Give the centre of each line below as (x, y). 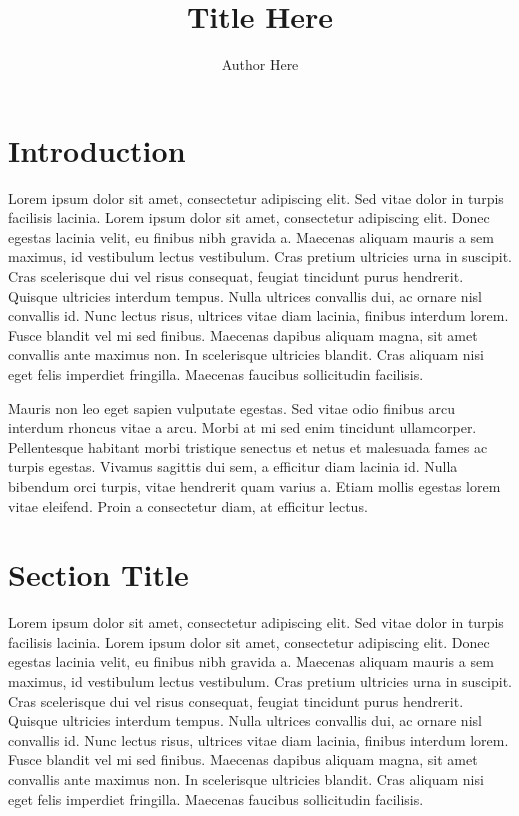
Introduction (97, 149)
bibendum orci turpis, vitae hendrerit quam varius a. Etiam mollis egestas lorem (254, 485)
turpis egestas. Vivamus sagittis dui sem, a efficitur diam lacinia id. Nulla (233, 466)
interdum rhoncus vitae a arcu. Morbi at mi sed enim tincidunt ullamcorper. (242, 427)
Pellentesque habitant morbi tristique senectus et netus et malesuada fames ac (248, 446)
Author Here (260, 64)
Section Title (98, 574)
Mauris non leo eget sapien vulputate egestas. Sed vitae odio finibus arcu (231, 407)
